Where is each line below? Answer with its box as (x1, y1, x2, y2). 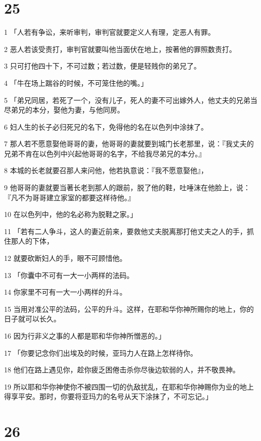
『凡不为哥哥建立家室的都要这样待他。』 (4, 192, 135, 202)
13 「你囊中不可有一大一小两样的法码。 (4, 269, 134, 280)
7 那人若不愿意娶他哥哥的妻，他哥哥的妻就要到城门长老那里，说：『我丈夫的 (4, 138, 254, 149)
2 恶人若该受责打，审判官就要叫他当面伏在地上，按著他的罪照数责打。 (4, 43, 236, 54)
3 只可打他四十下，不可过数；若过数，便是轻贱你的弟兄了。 (4, 61, 201, 71)
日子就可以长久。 (4, 313, 61, 324)
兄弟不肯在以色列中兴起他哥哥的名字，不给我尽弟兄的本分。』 (4, 148, 205, 158)
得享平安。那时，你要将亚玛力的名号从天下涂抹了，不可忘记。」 (4, 391, 213, 402)
